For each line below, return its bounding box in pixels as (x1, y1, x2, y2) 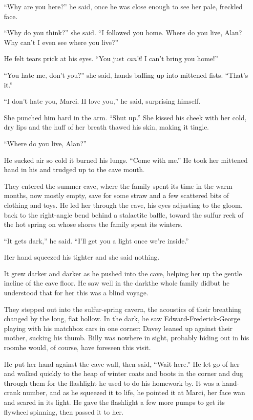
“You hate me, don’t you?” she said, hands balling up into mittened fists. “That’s (4, 69, 248, 80)
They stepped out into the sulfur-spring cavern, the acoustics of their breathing (4, 304, 241, 314)
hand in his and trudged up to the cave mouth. (4, 164, 145, 175)
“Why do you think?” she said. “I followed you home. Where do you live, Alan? (4, 27, 242, 38)
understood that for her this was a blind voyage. (4, 287, 148, 298)
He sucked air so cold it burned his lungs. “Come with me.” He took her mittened (4, 155, 248, 165)
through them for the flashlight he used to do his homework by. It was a (4, 377, 220, 388)
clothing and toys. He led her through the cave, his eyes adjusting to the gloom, (4, 199, 243, 210)
